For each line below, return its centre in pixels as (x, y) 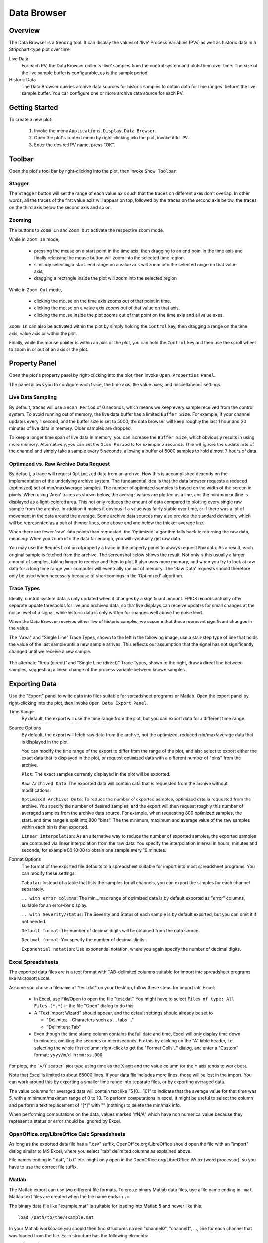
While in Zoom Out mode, (35, 290)
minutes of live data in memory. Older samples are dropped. (70, 428)
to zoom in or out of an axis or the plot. (49, 349)
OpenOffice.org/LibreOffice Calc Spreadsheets (67, 1134)
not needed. (34, 921)
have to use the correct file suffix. (44, 1167)
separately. (33, 889)
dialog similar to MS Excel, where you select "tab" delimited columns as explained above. (100, 1151)
